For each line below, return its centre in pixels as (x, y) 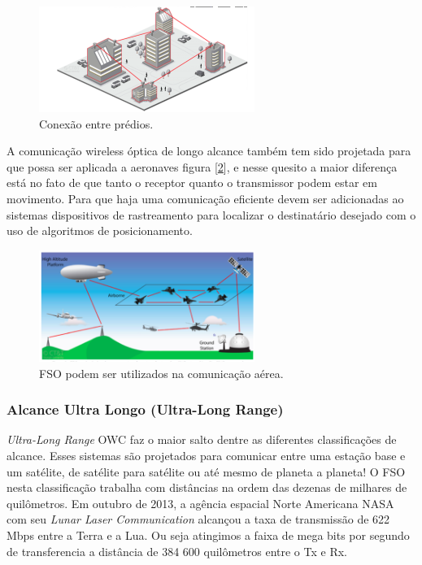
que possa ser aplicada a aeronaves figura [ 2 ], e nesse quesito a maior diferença (202, 166)
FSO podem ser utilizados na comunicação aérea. (161, 373)
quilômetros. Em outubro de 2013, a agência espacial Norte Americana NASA (200, 503)
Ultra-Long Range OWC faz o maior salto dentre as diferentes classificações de (202, 439)
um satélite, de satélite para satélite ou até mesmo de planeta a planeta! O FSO (206, 471)
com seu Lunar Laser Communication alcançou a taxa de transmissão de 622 (198, 519)
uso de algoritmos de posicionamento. (100, 230)
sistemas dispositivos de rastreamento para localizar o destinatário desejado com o (211, 214)
